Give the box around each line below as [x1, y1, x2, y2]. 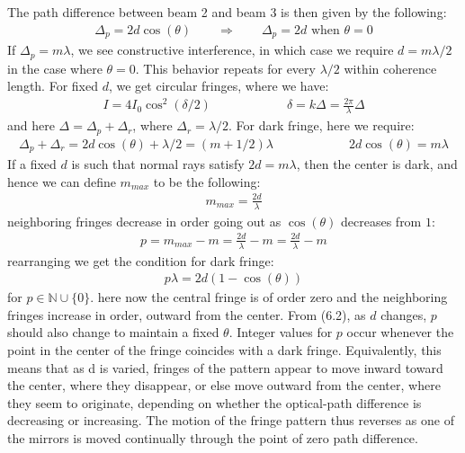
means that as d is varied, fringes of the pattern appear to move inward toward [7, 358, 443, 377]
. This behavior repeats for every [135, 58, 316, 77]
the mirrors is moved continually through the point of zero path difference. [7, 428, 418, 447]
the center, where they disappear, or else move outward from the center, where [7, 376, 441, 395]
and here [7, 116, 55, 135]
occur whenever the [346, 323, 454, 342]
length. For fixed [7, 76, 98, 95]
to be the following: [153, 172, 261, 191]
